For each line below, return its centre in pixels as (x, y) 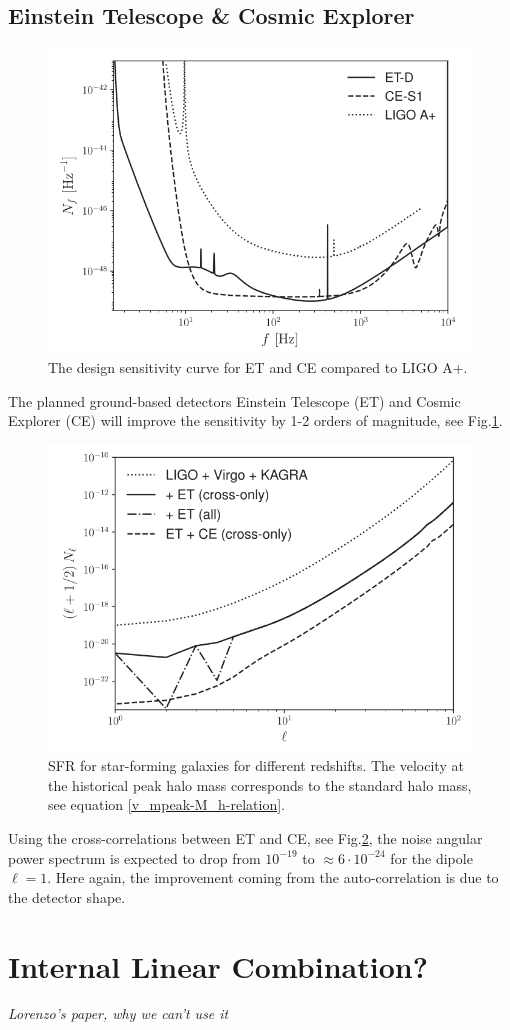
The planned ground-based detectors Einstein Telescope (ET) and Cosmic (234, 400)
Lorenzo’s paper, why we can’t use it (118, 1013)
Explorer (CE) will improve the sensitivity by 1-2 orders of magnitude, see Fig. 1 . (255, 420)
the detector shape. (67, 896)
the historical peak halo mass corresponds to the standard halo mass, (260, 784)
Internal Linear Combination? (218, 965)
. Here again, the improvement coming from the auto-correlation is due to (273, 877)
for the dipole (431, 857)
